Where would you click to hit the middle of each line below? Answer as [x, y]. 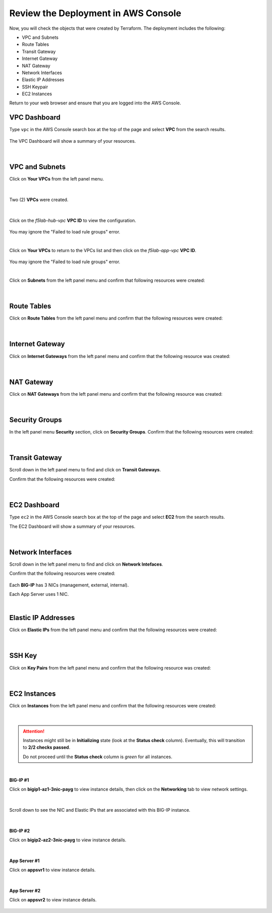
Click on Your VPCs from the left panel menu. [57, 179]
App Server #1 [24, 861]
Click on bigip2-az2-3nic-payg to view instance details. [68, 840]
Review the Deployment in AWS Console [95, 13]
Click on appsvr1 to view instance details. [52, 870]
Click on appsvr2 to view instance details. [53, 900]
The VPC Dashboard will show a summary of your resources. [73, 141]
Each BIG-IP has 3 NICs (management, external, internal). [69, 585]
